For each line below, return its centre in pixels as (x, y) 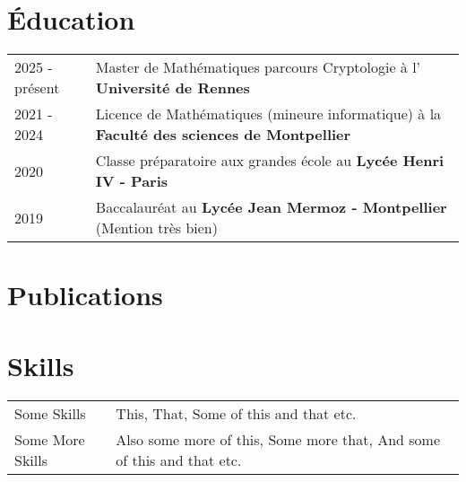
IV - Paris (132, 181)
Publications (85, 295)
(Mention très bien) (156, 228)
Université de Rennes (173, 88)
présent (37, 88)
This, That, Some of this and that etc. (236, 413)
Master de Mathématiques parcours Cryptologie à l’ (258, 67)
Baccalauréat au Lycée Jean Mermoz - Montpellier (271, 207)
